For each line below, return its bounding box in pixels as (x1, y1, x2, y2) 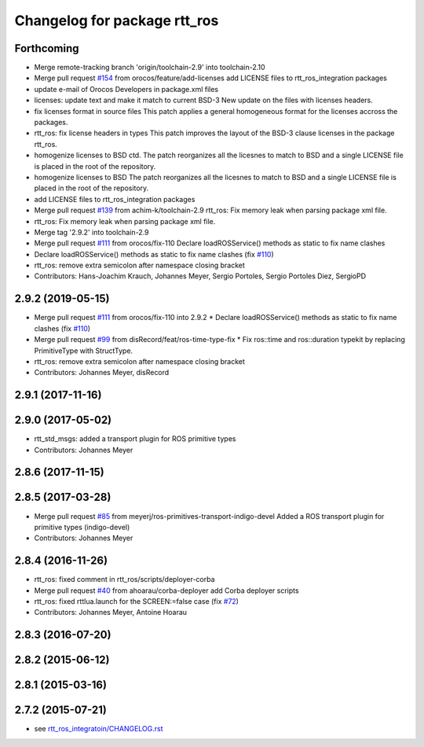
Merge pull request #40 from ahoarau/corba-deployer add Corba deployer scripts (34, 586, 299, 595)
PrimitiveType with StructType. (34, 346, 133, 355)
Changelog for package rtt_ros (14, 12, 219, 29)
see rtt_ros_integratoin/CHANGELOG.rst (34, 724, 164, 734)
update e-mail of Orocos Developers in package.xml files (34, 84, 219, 94)
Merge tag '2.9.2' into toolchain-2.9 (34, 227, 149, 237)
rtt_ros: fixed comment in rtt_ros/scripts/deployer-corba (34, 575, 215, 584)
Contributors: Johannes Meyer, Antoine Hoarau (34, 608, 188, 617)
